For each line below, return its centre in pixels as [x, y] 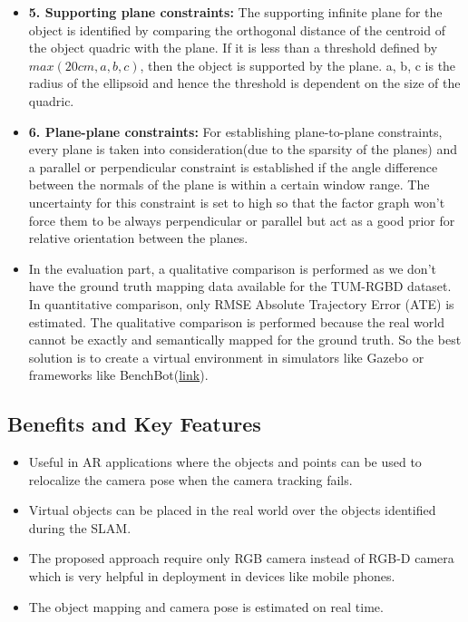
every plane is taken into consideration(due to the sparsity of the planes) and [243, 149]
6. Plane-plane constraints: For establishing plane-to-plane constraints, [235, 131]
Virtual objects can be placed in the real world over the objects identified [232, 510]
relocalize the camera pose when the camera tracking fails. [190, 479]
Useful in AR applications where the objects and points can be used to [225, 462]
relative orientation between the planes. [138, 238]
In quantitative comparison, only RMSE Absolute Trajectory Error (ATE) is [241, 303]
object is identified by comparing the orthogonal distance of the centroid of [237, 29]
